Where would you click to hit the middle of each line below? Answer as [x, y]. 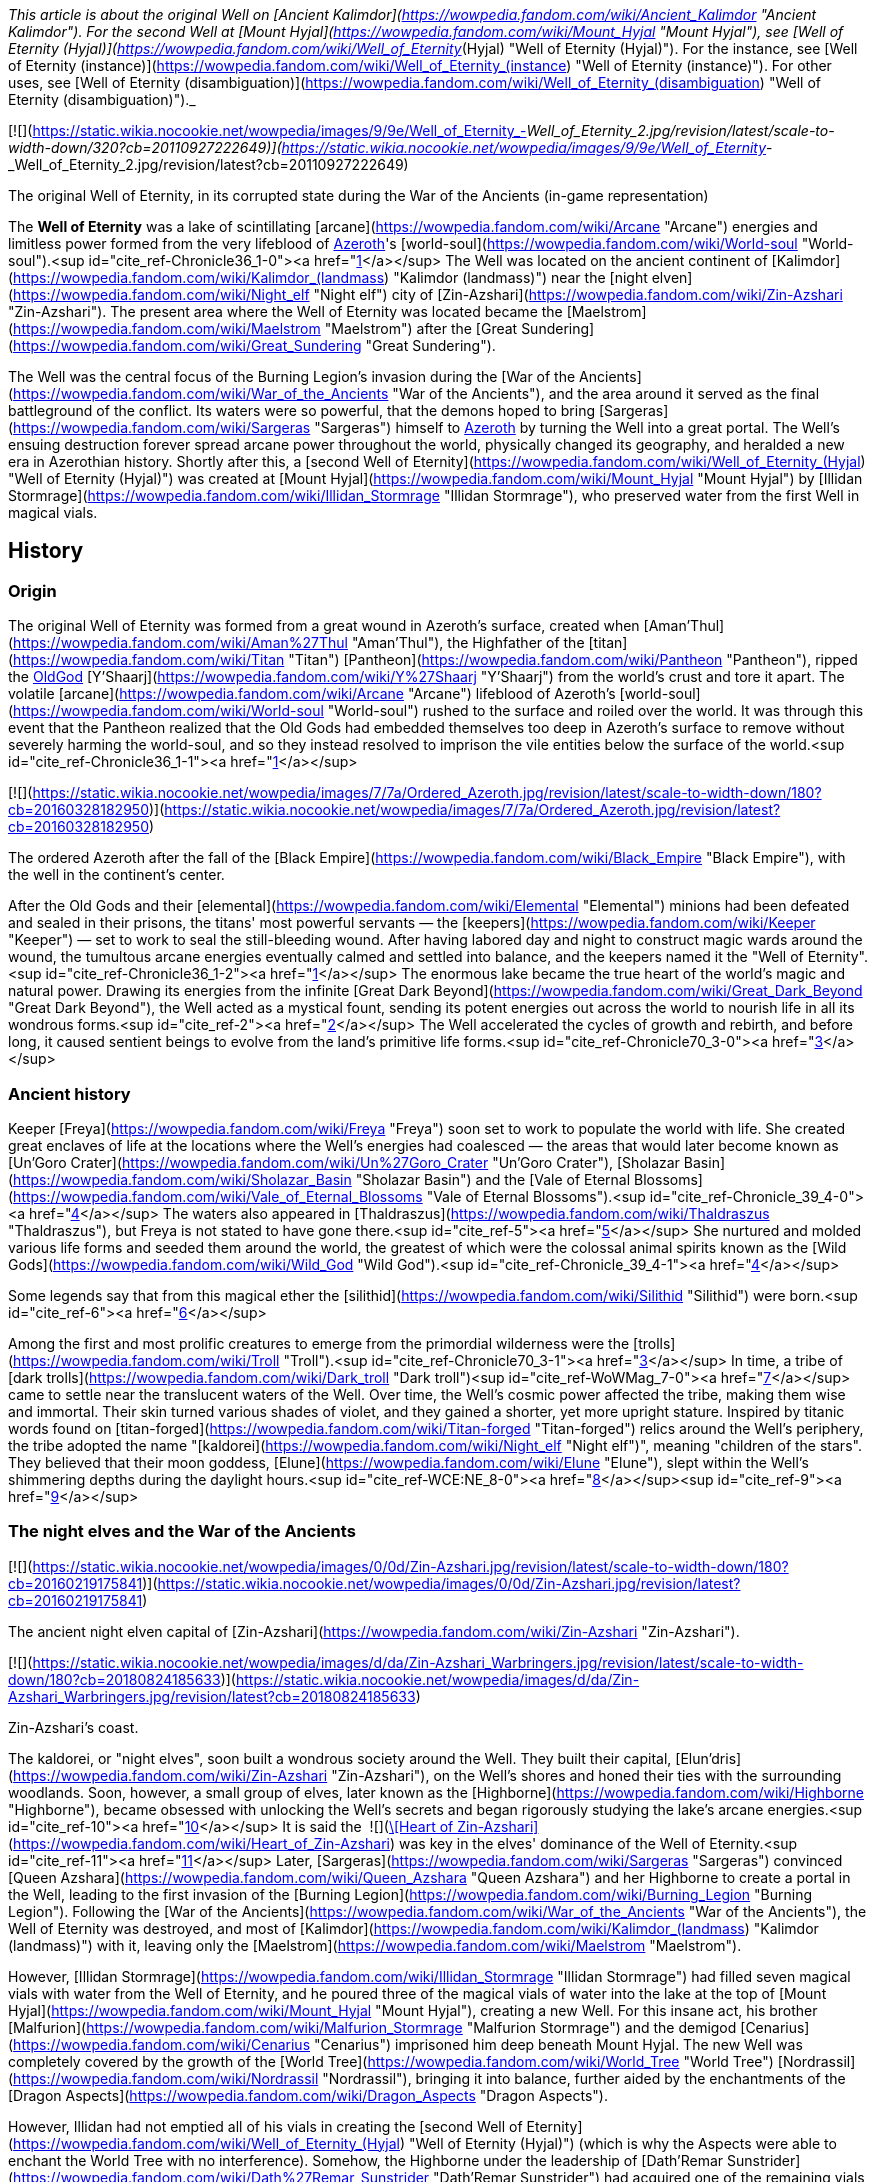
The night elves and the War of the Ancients [182, 1531]
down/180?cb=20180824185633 [114, 1679]
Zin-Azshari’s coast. [73, 1727]
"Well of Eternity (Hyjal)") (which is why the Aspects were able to [623, 2143]
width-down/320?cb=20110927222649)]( [145, 147]
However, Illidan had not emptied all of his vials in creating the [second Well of [265, 2126]
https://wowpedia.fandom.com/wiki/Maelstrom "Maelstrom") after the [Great [265, 328]
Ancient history [69, 1093]
